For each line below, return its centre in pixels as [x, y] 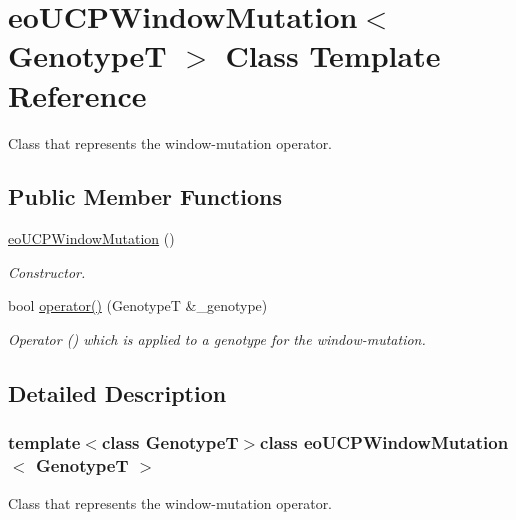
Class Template [333, 55]
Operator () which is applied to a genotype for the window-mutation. [217, 339]
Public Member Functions [145, 196]
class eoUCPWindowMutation [384, 442]
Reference [77, 94]
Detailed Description [117, 393]
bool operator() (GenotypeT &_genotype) [138, 305]
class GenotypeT [170, 442]
